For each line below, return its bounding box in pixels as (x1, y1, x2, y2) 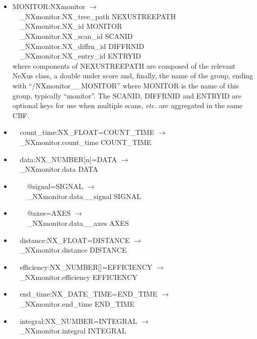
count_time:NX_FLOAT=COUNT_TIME (20, 127, 154, 137)
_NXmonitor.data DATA (20, 164, 98, 174)
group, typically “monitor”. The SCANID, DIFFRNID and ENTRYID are (12, 90, 242, 101)
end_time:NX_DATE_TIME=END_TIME (20, 288, 157, 299)
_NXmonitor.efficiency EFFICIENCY (20, 271, 138, 282)
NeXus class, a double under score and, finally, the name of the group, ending (12, 70, 253, 81)
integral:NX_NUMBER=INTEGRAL (20, 315, 138, 326)
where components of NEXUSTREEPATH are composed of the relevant (12, 60, 236, 71)
